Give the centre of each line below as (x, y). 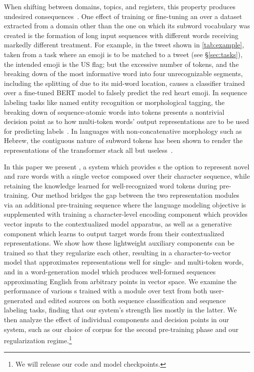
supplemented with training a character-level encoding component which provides (126, 214)
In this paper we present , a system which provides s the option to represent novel (127, 166)
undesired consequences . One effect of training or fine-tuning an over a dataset (123, 16)
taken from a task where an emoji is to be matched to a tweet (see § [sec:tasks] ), (123, 54)
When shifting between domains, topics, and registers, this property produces (120, 6)
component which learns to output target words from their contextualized (114, 233)
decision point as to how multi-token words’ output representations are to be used (127, 121)
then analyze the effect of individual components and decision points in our (116, 319)
